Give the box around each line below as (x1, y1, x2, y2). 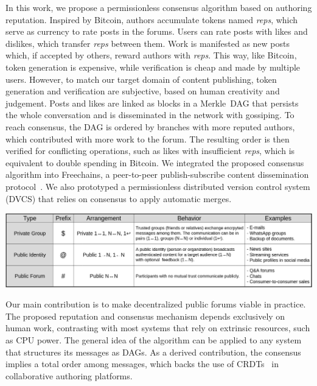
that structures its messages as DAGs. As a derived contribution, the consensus (5, 345, 301, 358)
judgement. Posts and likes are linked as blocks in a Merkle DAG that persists (5, 96, 299, 109)
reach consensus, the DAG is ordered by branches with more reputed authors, (5, 120, 295, 133)
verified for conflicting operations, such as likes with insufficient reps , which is (5, 144, 295, 157)
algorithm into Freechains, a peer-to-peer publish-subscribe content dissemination (5, 168, 309, 181)
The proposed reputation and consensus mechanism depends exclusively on (5, 309, 285, 322)
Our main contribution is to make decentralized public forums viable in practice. (5, 298, 306, 311)
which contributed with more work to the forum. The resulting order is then (5, 132, 290, 145)
